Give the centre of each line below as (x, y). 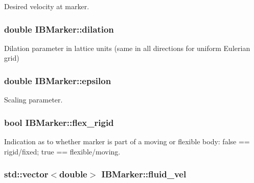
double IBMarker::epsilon (58, 80)
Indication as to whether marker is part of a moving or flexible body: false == (127, 141)
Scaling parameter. (33, 100)
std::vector (26, 174)
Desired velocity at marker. (47, 6)
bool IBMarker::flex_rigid (59, 122)
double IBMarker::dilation (59, 29)
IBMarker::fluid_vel (144, 174)
